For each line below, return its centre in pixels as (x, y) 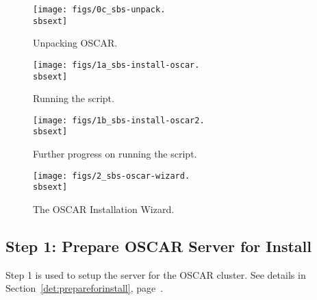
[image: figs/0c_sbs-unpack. (99, 10)
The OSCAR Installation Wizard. (104, 209)
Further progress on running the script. (115, 154)
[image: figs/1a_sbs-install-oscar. (116, 65)
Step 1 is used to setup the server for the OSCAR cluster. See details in (156, 274)
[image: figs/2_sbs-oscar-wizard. (112, 176)
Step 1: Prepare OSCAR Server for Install (158, 246)
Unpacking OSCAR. (75, 43)
